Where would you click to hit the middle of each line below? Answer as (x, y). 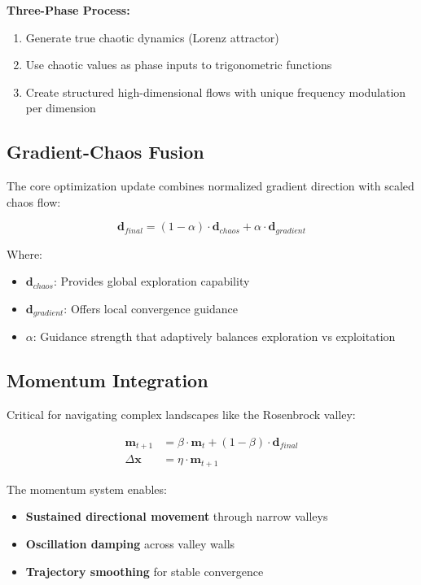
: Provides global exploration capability (152, 281)
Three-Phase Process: (68, 10)
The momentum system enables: (87, 489)
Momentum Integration (107, 380)
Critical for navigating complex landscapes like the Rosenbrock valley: (181, 415)
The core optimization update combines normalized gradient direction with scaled (210, 186)
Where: (24, 253)
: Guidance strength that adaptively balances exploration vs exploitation (214, 336)
